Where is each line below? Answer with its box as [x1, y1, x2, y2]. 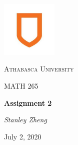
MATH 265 [4, 80, 38, 91]
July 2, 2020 [4, 131, 41, 141]
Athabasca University [4, 63, 74, 74]
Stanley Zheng [4, 114, 47, 125]
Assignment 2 [4, 97, 52, 108]
